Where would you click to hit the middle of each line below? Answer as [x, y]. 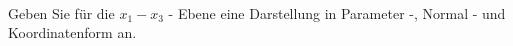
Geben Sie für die [61, 12]
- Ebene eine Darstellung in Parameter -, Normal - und [337, 12]
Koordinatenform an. [72, 32]
